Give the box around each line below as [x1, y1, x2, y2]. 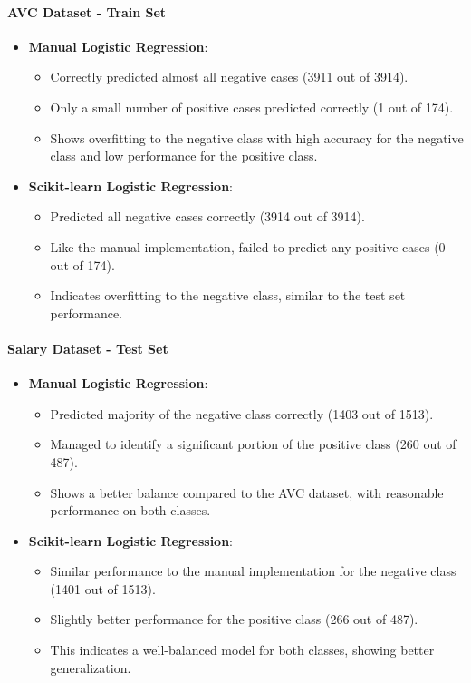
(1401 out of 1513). [50, 579, 156, 598]
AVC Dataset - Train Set [7, 2, 167, 21]
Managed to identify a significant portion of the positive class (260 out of [50, 434, 457, 454]
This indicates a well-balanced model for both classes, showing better [50, 640, 435, 659]
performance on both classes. [50, 501, 211, 520]
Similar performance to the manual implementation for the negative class [50, 561, 457, 581]
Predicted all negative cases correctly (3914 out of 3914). [50, 207, 365, 226]
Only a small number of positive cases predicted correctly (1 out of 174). [50, 97, 454, 116]
